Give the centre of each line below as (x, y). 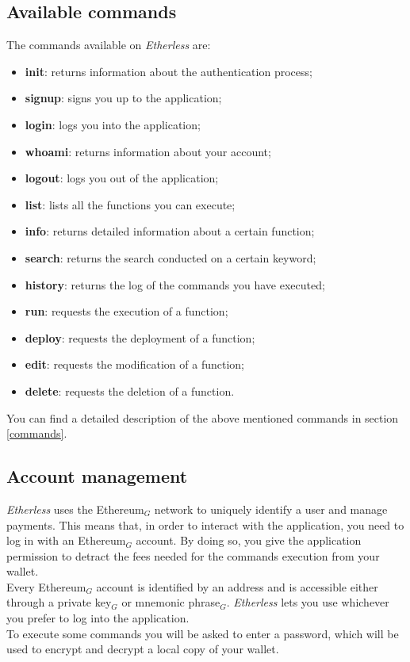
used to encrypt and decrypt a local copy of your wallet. (143, 649)
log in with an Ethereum (66, 540)
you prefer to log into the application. (98, 618)
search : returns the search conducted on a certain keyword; (171, 257)
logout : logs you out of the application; (122, 178)
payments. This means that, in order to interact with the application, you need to (205, 524)
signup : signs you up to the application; (123, 98)
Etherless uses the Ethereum (75, 509)
